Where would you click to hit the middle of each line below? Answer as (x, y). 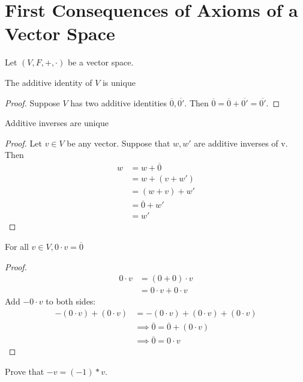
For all (17, 247)
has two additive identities (119, 102)
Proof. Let (23, 143)
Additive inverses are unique (57, 123)
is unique (119, 82)
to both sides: (71, 301)
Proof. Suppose (32, 102)
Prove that (25, 371)
